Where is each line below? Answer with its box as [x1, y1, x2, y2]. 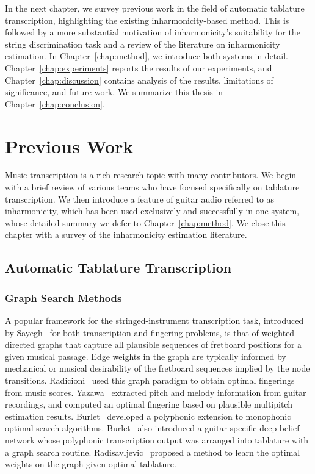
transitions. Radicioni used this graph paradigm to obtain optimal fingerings [5, 374, 295, 386]
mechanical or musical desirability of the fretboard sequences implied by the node [5, 362, 310, 375]
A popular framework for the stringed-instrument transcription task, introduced [5, 314, 304, 327]
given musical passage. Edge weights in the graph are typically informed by [5, 350, 286, 362]
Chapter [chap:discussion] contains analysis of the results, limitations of [5, 73, 273, 86]
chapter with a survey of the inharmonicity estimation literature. [5, 228, 247, 241]
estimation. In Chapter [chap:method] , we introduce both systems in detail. [5, 49, 288, 62]
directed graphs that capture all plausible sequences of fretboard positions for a [5, 338, 302, 351]
